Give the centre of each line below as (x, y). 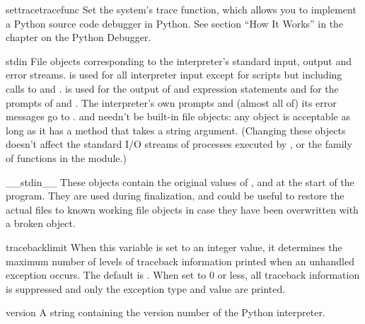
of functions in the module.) (66, 157)
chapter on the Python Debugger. (79, 37)
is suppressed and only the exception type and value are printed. (146, 288)
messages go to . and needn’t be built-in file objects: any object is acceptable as (178, 116)
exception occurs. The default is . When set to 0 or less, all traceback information (183, 275)
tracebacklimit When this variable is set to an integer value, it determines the (174, 247)
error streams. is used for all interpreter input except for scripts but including (174, 75)
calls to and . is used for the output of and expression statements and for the (172, 88)
